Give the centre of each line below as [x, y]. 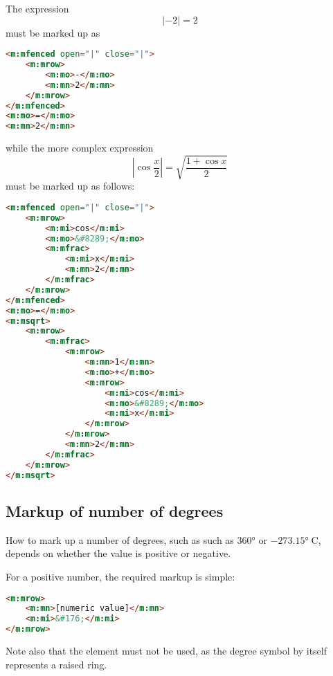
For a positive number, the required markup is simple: [120, 576]
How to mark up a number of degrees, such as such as [120, 539]
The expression [37, 8]
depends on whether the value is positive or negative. [118, 553]
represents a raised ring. [56, 664]
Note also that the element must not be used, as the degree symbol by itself [166, 651]
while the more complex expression [80, 148]
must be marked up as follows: [70, 186]
